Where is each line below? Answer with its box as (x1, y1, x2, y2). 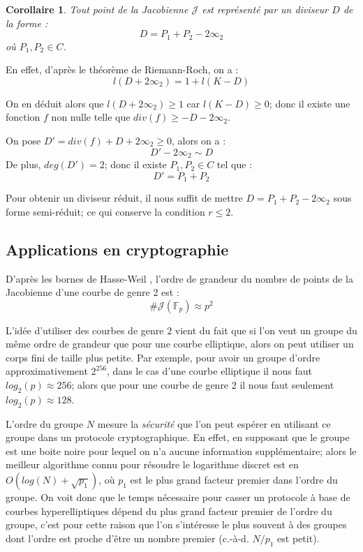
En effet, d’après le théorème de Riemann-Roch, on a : (6, 62, 239, 77)
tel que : (216, 157, 253, 172)
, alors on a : (171, 133, 226, 148)
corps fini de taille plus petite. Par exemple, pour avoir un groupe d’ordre (6, 350, 320, 364)
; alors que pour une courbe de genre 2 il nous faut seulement (71, 378, 334, 392)
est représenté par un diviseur (202, 2, 329, 16)
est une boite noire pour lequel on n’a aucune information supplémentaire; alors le (6, 443, 357, 458)
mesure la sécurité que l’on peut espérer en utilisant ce (97, 416, 331, 431)
